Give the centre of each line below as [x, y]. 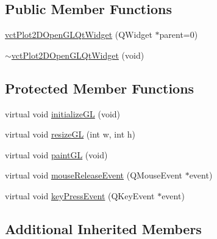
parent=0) [179, 35]
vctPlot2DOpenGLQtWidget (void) [78, 55]
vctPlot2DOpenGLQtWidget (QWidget [79, 35]
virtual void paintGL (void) [56, 154]
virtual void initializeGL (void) [63, 113]
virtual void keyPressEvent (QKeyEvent [80, 195]
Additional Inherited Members [103, 228]
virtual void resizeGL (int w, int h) [70, 134]
